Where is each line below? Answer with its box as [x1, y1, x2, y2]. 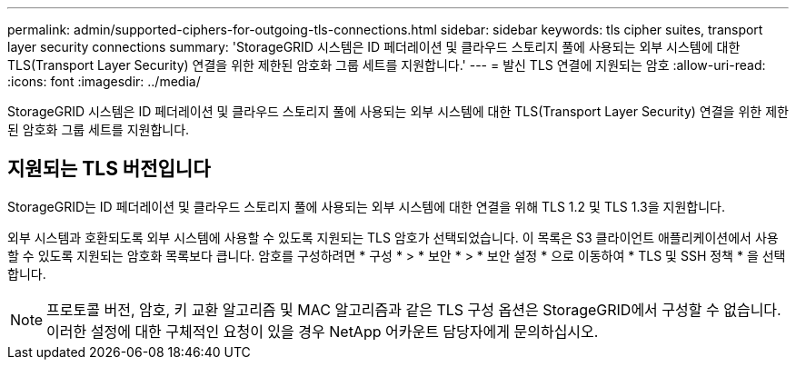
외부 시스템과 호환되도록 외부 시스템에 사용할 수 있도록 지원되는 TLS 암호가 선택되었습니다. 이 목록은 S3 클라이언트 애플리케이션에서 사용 [7, 229, 779, 245]
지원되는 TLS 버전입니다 [7, 157, 211, 181]
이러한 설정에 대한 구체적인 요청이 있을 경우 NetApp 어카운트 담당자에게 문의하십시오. [46, 322, 599, 341]
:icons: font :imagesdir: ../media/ [7, 74, 201, 89]
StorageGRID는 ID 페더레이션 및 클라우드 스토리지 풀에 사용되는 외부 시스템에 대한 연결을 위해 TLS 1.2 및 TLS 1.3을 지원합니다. [7, 198, 726, 214]
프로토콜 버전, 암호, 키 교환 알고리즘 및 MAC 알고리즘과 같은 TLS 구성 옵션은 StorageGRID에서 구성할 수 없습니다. [46, 300, 781, 319]
